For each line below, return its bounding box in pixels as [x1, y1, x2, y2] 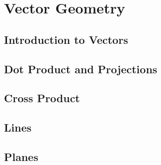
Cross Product [4, 90, 80, 106]
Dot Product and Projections [4, 61, 158, 76]
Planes [4, 149, 38, 164]
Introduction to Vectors [4, 31, 128, 47]
